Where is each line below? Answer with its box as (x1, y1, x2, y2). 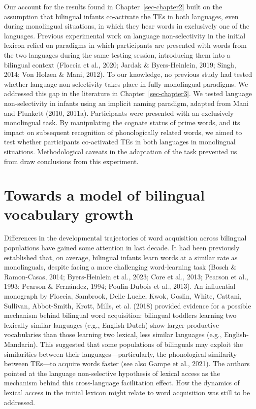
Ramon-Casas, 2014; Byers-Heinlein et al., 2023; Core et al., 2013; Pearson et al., (4, 271, 249, 281)
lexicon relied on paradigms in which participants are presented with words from (4, 40, 247, 50)
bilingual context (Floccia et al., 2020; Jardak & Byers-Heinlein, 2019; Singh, (4, 59, 236, 69)
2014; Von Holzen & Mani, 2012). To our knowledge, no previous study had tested (4, 69, 252, 79)
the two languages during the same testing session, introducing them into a (4, 49, 230, 60)
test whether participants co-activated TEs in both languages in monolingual (4, 136, 236, 147)
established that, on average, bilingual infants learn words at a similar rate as (4, 252, 238, 262)
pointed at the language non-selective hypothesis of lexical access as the (4, 368, 220, 378)
